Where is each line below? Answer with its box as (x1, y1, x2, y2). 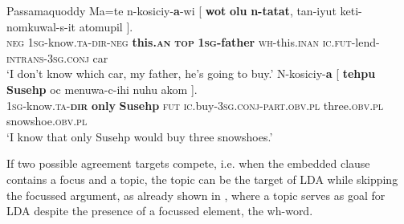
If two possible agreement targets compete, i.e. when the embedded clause (6, 155, 370, 172)
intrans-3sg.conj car (6, 49, 108, 66)
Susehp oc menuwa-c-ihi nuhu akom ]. (6, 80, 198, 97)
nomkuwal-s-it (6, 18, 76, 35)
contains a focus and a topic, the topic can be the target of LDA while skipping (6, 170, 398, 187)
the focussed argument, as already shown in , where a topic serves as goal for (6, 186, 386, 203)
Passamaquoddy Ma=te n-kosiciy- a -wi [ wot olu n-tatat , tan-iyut (6, 2, 337, 18)
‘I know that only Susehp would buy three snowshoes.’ (6, 128, 273, 145)
